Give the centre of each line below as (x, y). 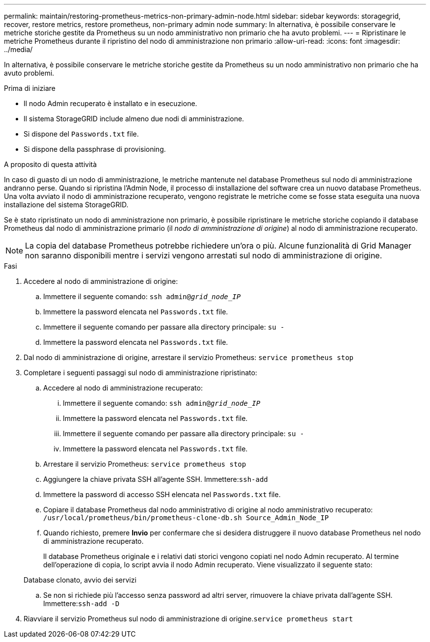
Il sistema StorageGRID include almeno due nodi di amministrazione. (134, 119)
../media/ (18, 49)
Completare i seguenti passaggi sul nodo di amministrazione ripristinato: (140, 373)
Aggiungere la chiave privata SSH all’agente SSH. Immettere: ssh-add (156, 479)
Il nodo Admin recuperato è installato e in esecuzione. (110, 103)
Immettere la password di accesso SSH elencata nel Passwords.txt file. (162, 494)
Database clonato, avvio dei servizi (80, 580)
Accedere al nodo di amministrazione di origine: (101, 281)
